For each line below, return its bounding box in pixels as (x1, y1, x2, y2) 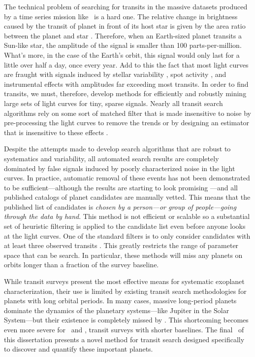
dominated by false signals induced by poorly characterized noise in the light (4, 163, 235, 173)
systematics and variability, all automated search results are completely (4, 153, 219, 163)
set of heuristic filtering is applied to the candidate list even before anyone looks (4, 221, 246, 231)
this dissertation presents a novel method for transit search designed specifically (4, 334, 245, 344)
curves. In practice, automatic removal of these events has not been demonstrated (4, 173, 250, 183)
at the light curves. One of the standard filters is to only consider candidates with (4, 230, 251, 241)
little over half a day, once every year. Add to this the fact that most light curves (4, 59, 249, 70)
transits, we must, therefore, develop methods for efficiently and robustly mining (4, 88, 247, 99)
